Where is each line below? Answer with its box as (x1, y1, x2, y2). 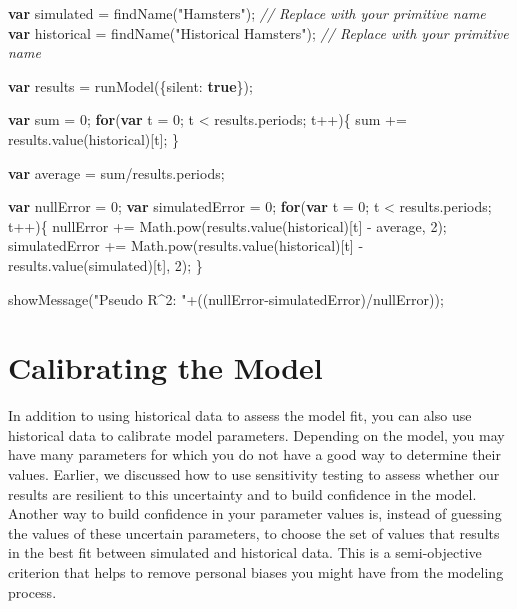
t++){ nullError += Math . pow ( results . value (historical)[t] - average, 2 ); (8, 215, 447, 236)
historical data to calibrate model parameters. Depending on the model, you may (8, 424, 505, 445)
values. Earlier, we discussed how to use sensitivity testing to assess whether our (8, 464, 500, 485)
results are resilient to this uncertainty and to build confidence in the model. (8, 483, 477, 504)
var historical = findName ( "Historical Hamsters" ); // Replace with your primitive (8, 22, 509, 43)
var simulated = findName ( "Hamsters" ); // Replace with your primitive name (8, 3, 486, 23)
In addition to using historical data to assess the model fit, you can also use (8, 405, 472, 426)
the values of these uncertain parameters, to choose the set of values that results (8, 522, 500, 543)
